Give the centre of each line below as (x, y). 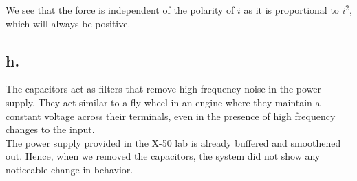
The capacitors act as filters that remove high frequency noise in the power (163, 89)
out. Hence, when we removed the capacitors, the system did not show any (163, 156)
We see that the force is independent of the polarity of (120, 10)
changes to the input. (50, 129)
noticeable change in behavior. (69, 169)
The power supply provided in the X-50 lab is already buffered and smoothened (173, 142)
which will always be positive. (68, 23)
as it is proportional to (291, 10)
